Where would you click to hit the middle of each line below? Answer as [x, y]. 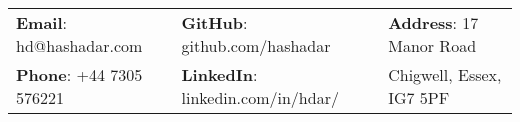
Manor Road [432, 45]
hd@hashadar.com [79, 45]
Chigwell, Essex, [445, 74]
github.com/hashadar [256, 45]
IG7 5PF [419, 97]
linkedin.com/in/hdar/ [260, 97]
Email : [42, 22]
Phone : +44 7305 [79, 74]
